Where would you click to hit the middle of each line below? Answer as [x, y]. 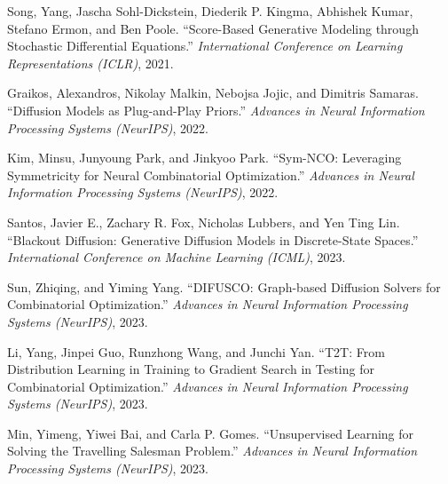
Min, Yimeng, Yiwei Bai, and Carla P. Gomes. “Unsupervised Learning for [211, 433]
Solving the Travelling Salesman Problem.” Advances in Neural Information [212, 451]
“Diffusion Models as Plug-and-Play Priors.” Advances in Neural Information [216, 110]
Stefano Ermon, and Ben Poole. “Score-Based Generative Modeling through [213, 28]
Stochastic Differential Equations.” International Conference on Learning [205, 46]
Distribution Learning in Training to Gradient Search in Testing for [191, 369]
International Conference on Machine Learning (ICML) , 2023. [177, 257]
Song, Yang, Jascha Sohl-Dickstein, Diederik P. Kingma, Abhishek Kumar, [210, 11]
